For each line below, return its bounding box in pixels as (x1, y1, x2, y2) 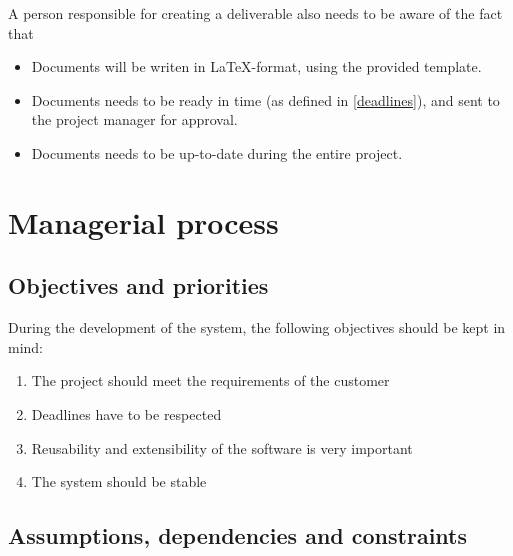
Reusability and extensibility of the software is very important (31, 437, 413, 458)
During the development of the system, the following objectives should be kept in (8, 317, 506, 338)
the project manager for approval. (31, 109, 238, 130)
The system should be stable (31, 471, 207, 492)
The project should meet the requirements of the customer (31, 370, 390, 391)
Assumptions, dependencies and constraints (8, 520, 467, 551)
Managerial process (8, 201, 279, 242)
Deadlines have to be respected (31, 403, 222, 424)
